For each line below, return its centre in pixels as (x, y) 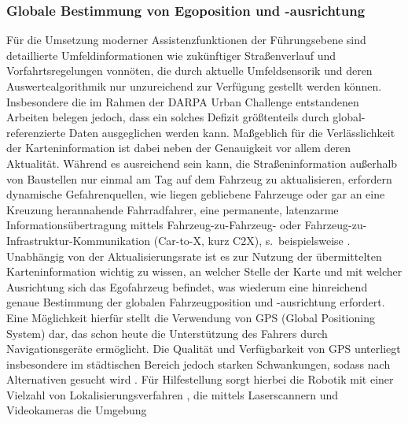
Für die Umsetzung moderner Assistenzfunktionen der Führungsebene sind (186, 40)
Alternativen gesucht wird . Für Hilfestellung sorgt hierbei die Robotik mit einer (200, 379)
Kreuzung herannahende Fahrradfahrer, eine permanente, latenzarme (173, 209)
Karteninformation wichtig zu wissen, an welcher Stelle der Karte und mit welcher (204, 271)
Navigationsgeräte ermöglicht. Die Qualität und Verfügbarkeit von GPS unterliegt (204, 349)
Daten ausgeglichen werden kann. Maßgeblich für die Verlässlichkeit (232, 132)
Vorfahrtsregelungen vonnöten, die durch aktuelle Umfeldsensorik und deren (189, 70)
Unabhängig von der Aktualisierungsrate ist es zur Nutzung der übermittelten (194, 256)
